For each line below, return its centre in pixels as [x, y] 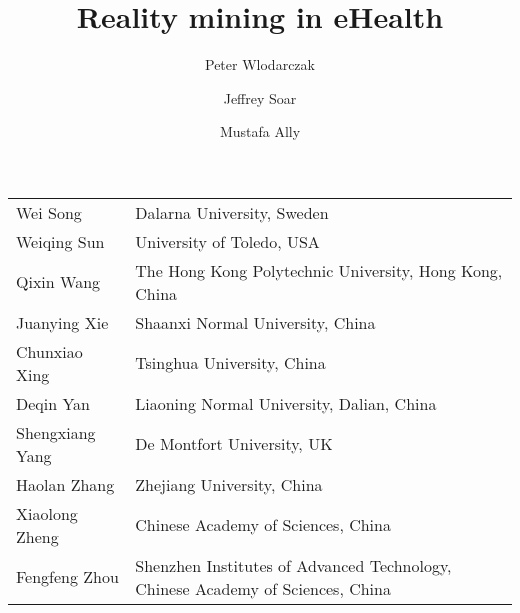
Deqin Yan [53, 403]
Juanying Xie [62, 322]
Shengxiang [56, 432]
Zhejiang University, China [229, 484]
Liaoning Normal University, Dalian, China [286, 403]
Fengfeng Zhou [67, 577]
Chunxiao [49, 351]
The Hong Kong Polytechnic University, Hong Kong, [319, 270]
